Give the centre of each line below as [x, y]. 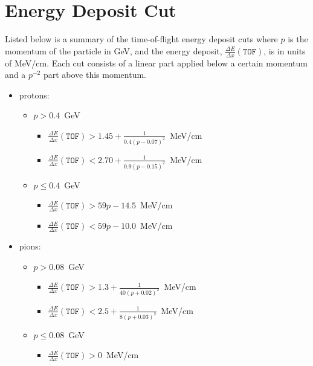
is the [298, 39]
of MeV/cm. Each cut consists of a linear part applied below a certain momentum [156, 63]
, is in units [285, 50]
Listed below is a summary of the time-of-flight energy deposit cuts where [141, 39]
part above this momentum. [95, 75]
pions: [30, 246]
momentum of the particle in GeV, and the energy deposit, [114, 50]
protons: [34, 95]
